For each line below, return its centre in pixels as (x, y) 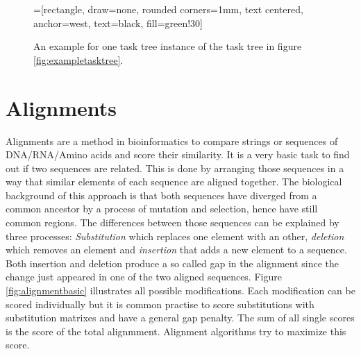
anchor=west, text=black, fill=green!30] (118, 23)
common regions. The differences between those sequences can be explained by (173, 222)
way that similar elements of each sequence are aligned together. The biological (174, 182)
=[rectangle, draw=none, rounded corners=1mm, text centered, (168, 9)
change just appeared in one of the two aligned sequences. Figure (144, 277)
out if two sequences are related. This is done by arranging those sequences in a (175, 168)
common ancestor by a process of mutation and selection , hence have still (162, 209)
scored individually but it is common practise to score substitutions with (160, 304)
